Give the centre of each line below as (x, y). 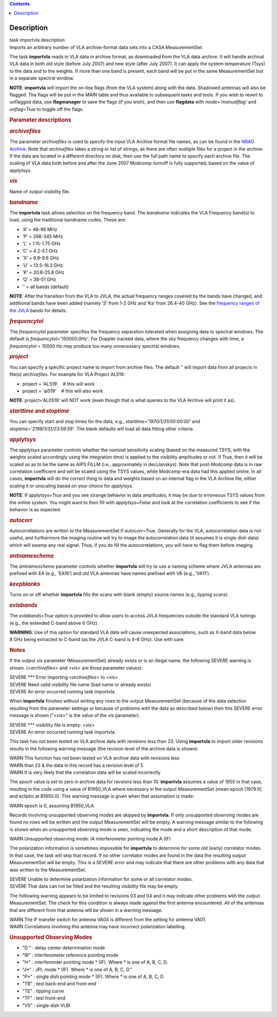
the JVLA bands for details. (38, 310)
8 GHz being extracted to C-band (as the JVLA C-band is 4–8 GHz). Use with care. (97, 640)
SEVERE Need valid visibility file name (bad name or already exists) (80, 684)
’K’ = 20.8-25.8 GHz (43, 272)
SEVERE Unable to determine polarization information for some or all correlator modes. (101, 879)
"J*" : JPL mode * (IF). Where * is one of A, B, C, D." (77, 969)
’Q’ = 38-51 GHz (39, 280)
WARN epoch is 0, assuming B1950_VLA (52, 806)
